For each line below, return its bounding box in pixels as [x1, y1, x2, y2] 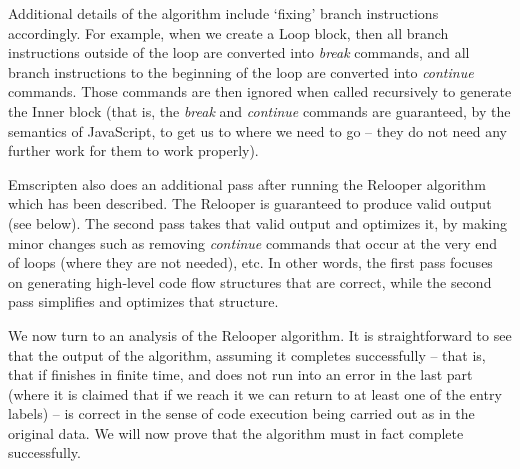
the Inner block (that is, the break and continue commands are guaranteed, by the [8, 100, 511, 121]
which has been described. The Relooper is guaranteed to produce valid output [8, 193, 492, 214]
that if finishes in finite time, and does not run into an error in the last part [8, 364, 473, 385]
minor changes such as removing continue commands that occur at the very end [8, 232, 498, 253]
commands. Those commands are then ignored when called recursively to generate [8, 81, 512, 102]
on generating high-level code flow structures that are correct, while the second [8, 271, 492, 292]
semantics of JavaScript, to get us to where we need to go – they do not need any [8, 120, 507, 141]
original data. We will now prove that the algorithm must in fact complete [8, 422, 464, 443]
